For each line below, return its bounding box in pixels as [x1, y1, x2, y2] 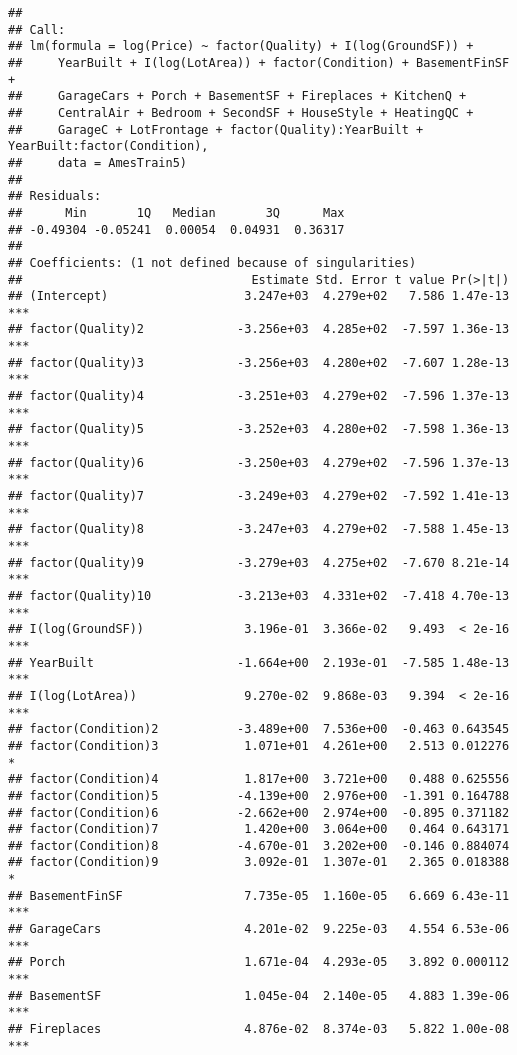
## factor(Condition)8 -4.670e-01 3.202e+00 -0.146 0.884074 [8, 838, 510, 853]
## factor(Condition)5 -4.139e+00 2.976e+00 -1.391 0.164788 [8, 788, 510, 803]
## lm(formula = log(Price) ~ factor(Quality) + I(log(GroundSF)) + [8, 39, 474, 54]
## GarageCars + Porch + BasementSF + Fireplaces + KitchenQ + [8, 89, 467, 104]
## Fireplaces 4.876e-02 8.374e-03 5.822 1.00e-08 [8, 1022, 510, 1037]
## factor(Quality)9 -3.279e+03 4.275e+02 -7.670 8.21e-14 [8, 555, 510, 570]
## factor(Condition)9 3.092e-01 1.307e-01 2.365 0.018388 [8, 855, 510, 870]
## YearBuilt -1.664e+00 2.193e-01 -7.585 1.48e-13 [8, 655, 510, 670]
